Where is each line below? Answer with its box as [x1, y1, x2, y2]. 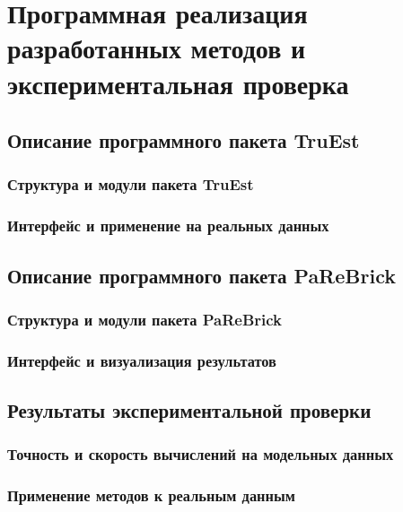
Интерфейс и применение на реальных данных [7, 214, 329, 237]
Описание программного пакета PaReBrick [7, 261, 396, 289]
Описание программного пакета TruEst [7, 126, 360, 154]
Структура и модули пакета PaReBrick [7, 308, 283, 330]
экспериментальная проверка [7, 65, 349, 101]
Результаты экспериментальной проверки [7, 396, 372, 424]
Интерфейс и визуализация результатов [7, 349, 276, 371]
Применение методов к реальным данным [7, 484, 295, 507]
